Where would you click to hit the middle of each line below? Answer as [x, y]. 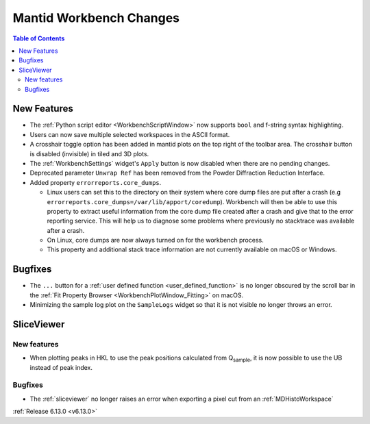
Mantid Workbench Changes [96, 18]
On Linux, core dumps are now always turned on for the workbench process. [155, 240]
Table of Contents [39, 38]
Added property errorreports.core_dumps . [96, 182]
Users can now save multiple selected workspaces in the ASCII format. [130, 134]
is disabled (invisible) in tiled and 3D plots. [89, 153]
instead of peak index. [61, 367]
